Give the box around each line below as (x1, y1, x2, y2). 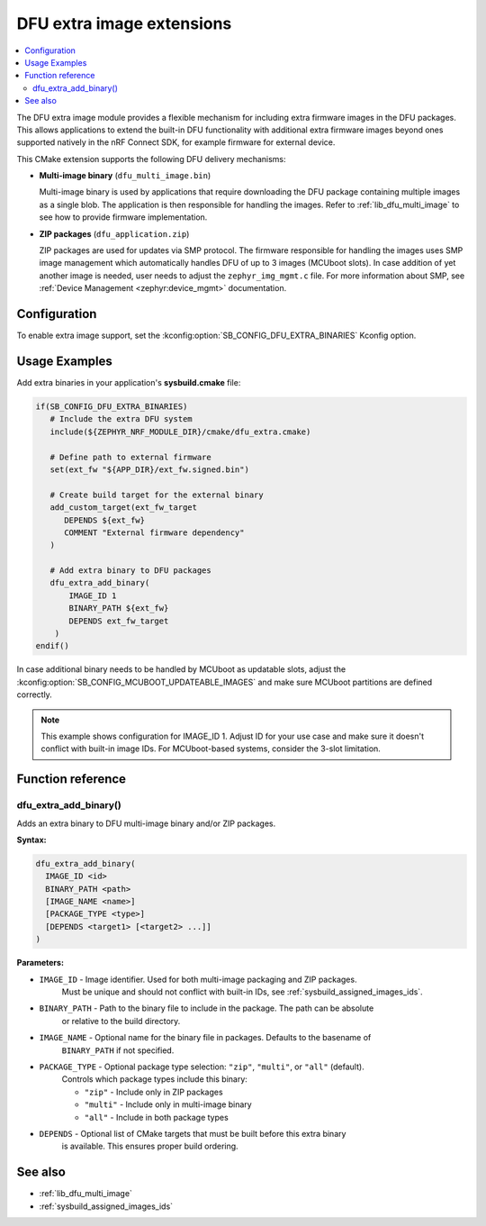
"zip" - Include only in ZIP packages (84, 1086, 224, 1097)
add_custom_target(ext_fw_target (49, 503, 198, 513)
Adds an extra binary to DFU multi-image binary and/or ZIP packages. (16, 818, 276, 829)
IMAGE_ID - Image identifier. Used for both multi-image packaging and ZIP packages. (39, 974, 357, 985)
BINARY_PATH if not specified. (61, 1045, 175, 1056)
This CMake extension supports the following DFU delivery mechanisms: (16, 153, 287, 164)
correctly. (16, 689, 53, 700)
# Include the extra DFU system (49, 414, 193, 424)
